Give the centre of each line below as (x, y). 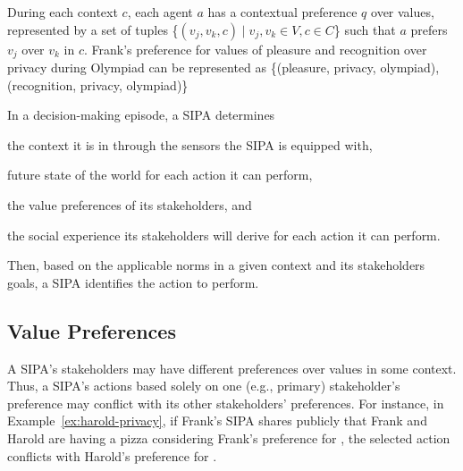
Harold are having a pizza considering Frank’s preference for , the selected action (229, 437)
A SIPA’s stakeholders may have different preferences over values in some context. (232, 368)
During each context (63, 12)
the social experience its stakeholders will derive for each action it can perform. (224, 235)
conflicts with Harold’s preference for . (112, 455)
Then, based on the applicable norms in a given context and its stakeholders (216, 265)
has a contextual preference (282, 12)
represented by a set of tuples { (93, 29)
